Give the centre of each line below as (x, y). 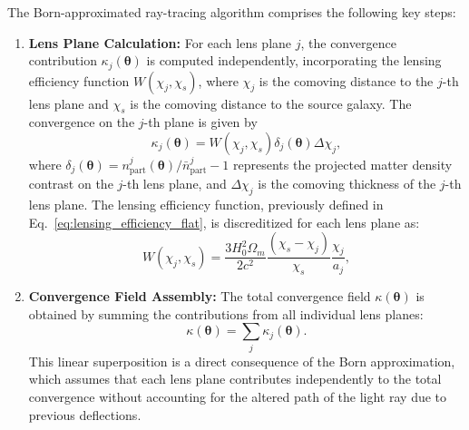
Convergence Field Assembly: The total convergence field (200, 296)
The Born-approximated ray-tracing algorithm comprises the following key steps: (232, 12)
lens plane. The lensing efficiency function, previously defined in (206, 205)
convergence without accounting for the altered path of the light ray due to (238, 396)
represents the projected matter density (343, 165)
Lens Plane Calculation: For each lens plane (160, 42)
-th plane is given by (200, 122)
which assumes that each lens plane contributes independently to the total (235, 379)
